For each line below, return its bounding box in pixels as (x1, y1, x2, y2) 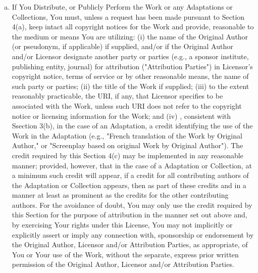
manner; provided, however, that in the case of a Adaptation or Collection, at (12, 160, 252, 170)
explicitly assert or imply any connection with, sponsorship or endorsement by (12, 229, 254, 240)
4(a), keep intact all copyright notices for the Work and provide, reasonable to (12, 21, 254, 32)
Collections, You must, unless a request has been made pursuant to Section (12, 11, 245, 22)
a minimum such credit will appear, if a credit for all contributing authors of (12, 170, 249, 180)
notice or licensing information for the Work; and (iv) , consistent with (12, 110, 231, 121)
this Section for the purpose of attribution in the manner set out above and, (12, 209, 247, 220)
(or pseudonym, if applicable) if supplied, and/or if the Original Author (12, 41, 233, 52)
